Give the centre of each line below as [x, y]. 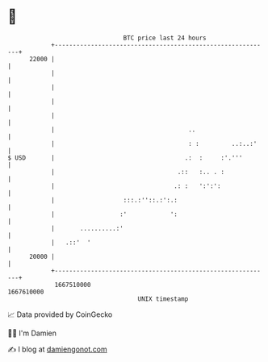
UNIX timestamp [163, 299]
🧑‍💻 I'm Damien [32, 333]
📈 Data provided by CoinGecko [60, 314]
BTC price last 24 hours [165, 38]
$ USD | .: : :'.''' [125, 158]
